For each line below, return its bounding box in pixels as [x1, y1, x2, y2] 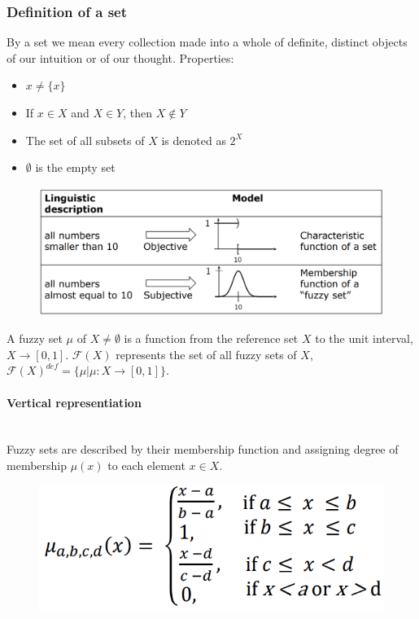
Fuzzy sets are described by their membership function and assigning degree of [7, 441, 399, 458]
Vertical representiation [7, 393, 142, 410]
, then [123, 104, 153, 121]
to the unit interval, [315, 330, 413, 347]
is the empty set [35, 159, 116, 176]
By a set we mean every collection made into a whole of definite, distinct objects [7, 33, 408, 50]
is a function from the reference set [124, 330, 299, 347]
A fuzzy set [7, 330, 63, 347]
